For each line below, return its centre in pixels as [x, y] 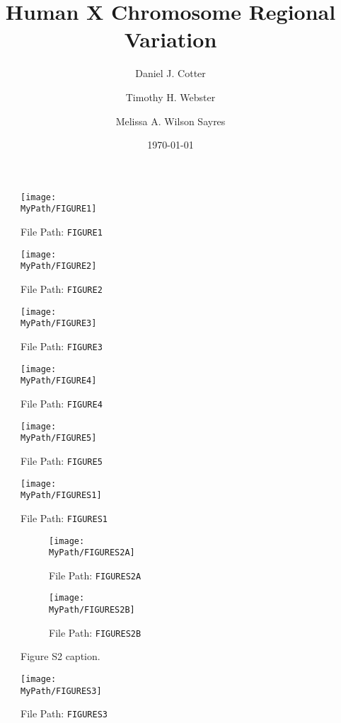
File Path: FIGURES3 [64, 713]
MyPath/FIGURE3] [59, 324]
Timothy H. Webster [170, 97]
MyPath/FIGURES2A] [92, 553]
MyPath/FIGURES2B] [92, 610]
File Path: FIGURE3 [62, 346]
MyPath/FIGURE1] [59, 209]
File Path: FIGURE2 [62, 288]
